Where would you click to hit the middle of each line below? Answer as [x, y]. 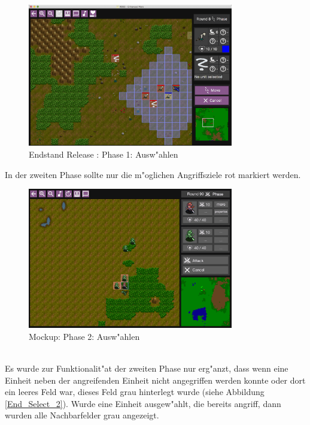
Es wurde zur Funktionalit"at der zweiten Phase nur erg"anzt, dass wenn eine [147, 368]
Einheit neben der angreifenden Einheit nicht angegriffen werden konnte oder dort [155, 380]
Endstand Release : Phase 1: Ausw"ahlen [104, 154]
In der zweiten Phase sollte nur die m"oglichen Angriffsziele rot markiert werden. [153, 174]
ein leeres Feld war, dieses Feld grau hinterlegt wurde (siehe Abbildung [135, 392]
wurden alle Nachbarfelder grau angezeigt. [82, 415]
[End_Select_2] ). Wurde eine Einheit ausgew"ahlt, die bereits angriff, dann [143, 403]
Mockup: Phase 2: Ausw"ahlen [84, 336]
